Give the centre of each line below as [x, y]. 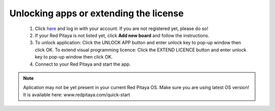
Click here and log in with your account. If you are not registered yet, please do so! [122, 29]
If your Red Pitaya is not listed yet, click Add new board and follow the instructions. [122, 35]
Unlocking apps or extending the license [97, 13]
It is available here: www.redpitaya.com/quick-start [77, 95]
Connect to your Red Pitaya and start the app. [83, 64]
